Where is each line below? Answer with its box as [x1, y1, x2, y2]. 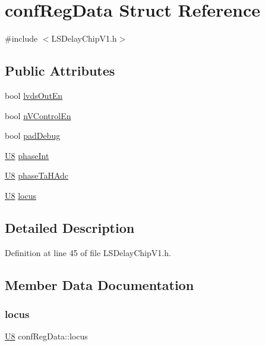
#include [5, 32, 38, 45]
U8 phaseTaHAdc [5, 169, 69, 182]
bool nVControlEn [5, 109, 71, 121]
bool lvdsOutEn [5, 89, 63, 101]
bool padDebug [5, 129, 61, 142]
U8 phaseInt [5, 149, 49, 161]
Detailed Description [5, 218, 135, 236]
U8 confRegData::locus [5, 330, 88, 342]
